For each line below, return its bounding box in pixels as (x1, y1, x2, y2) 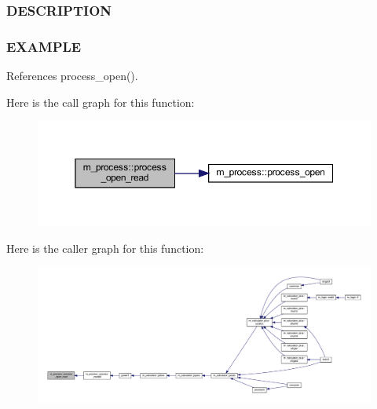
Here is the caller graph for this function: (6, 239, 204, 256)
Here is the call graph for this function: (6, 93, 195, 110)
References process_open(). (6, 68, 138, 84)
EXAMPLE (6, 36, 82, 56)
